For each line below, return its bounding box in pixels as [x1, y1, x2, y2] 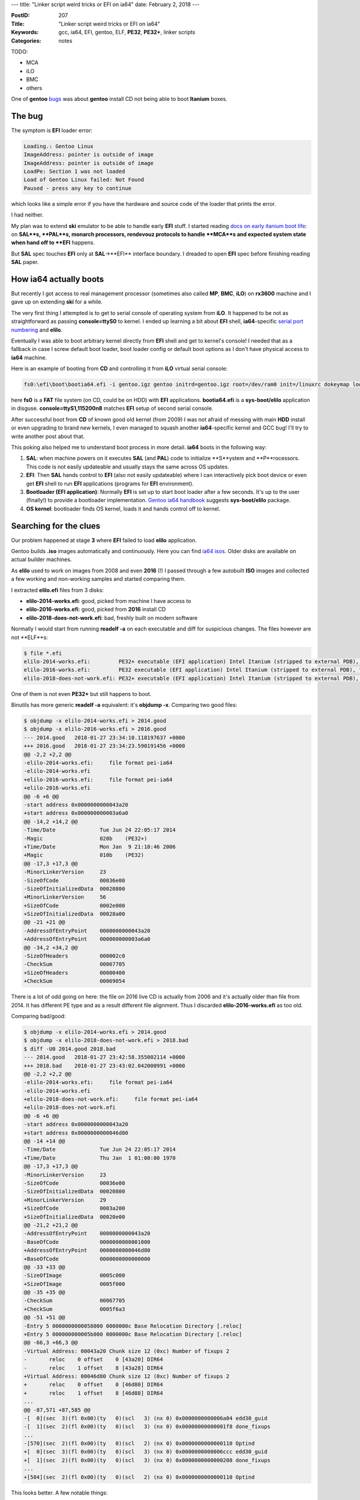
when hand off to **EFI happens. [11, 239, 95, 246]
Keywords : [11, 29, 39, 36]
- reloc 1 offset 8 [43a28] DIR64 [23, 1364, 163, 1371]
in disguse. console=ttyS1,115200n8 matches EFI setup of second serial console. [11, 405, 214, 412]
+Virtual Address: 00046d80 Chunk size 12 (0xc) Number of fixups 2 [23, 1373, 230, 1379]
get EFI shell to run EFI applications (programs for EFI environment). [26, 480, 194, 487]
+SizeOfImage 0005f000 [23, 1280, 125, 1287]
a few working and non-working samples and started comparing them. [11, 575, 186, 583]
